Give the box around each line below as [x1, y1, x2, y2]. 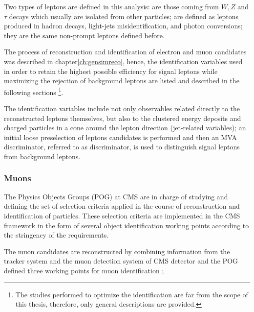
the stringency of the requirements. [4, 230, 109, 240]
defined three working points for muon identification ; [4, 265, 164, 275]
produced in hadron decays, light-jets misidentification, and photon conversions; [4, 21, 243, 31]
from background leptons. [4, 151, 81, 161]
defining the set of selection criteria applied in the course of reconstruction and [4, 201, 240, 211]
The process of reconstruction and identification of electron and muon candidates [4, 47, 247, 57]
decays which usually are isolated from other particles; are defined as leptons [9, 11, 239, 21]
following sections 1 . [4, 85, 63, 97]
